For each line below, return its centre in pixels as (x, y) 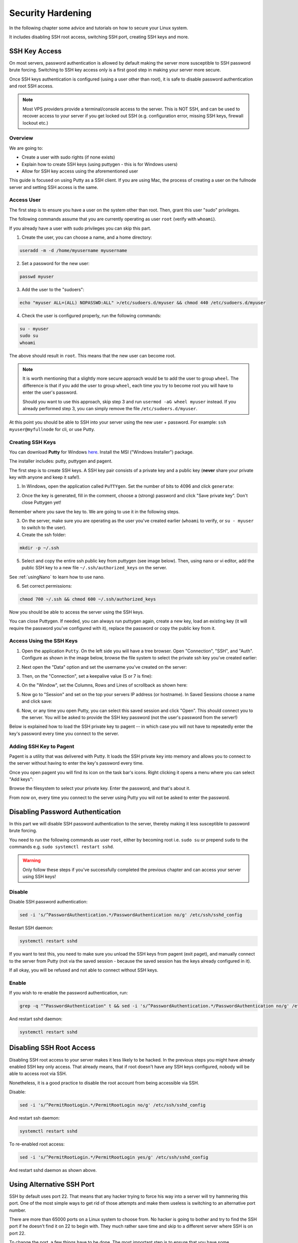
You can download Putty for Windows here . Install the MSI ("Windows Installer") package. (101, 452)
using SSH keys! (39, 877)
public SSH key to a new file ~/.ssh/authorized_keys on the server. (94, 568)
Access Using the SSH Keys (43, 641)
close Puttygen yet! (41, 503)
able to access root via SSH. (38, 1073)
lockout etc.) (36, 123)
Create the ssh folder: (44, 534)
